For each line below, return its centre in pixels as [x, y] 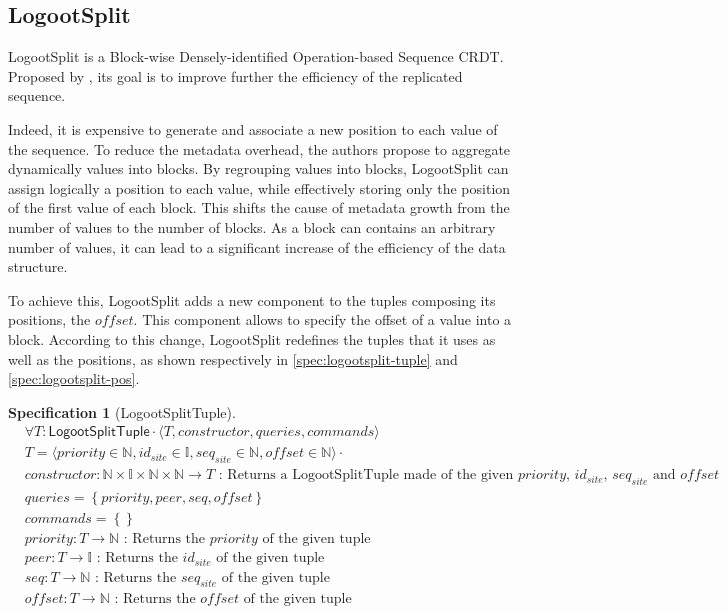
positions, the [49, 319]
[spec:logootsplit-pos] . [74, 378]
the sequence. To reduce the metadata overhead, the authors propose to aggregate [259, 148]
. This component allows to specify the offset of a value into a [322, 319]
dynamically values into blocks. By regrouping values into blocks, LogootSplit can [258, 168]
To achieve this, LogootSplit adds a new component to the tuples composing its [252, 299]
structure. [38, 266]
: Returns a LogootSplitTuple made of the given [366, 475]
